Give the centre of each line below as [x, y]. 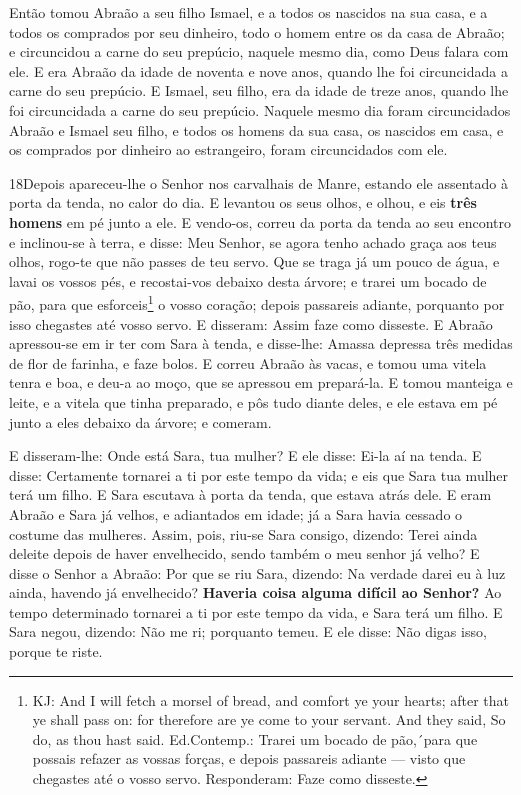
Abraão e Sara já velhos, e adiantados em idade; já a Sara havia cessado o [236, 513]
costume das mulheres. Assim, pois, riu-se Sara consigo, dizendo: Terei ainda [243, 533]
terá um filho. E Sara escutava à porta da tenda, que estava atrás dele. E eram [250, 494]
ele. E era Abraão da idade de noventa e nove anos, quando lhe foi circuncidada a [258, 70]
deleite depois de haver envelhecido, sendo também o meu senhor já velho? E [244, 553]
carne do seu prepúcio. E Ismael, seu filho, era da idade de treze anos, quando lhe [259, 90]
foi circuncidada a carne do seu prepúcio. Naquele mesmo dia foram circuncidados [260, 109]
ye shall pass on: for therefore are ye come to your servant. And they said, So [269, 719]
